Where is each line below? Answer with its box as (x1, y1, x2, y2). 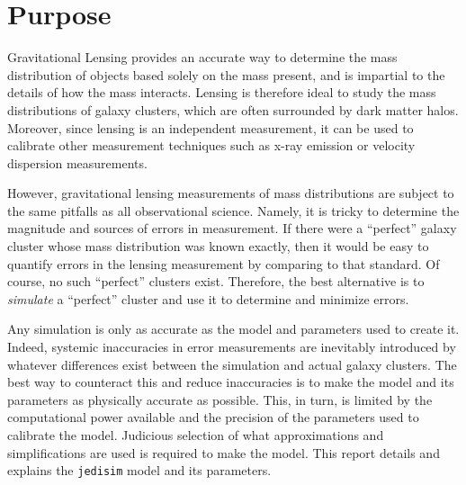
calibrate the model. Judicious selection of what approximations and (7, 426, 384, 444)
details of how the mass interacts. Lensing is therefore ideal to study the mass (7, 83, 436, 102)
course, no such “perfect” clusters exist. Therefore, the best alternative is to (7, 272, 425, 291)
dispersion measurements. (7, 153, 148, 172)
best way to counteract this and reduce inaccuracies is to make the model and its (7, 373, 454, 391)
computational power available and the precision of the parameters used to (7, 408, 419, 427)
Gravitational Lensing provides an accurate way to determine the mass (7, 48, 398, 67)
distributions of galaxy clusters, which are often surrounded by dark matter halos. (7, 100, 459, 119)
